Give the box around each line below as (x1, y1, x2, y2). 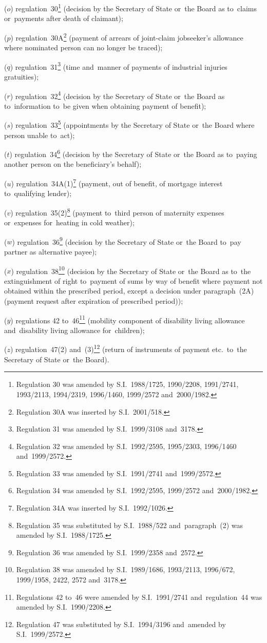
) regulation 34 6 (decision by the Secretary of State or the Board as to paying (9, 147, 257, 159)
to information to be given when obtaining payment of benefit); (4, 100, 206, 111)
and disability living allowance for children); (4, 324, 145, 335)
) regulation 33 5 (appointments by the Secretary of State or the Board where (10, 118, 255, 130)
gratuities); (4, 71, 39, 82)
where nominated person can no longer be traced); (4, 42, 163, 53)
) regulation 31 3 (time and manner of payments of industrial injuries (10, 60, 227, 72)
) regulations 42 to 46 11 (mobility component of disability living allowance (10, 313, 245, 325)
